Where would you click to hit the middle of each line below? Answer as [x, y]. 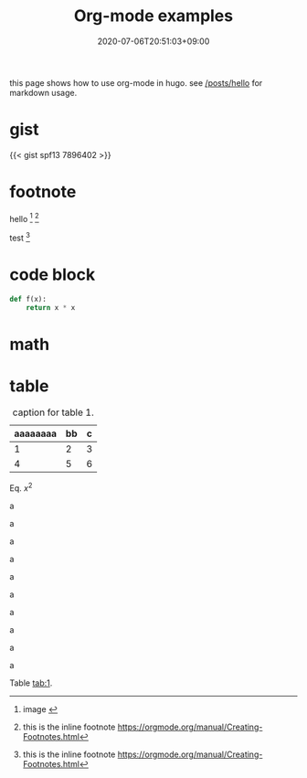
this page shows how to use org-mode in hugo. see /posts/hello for [136, 82]
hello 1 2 [24, 218]
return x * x [51, 307]
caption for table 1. [53, 412]
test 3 [20, 237]
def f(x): [28, 299]
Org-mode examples [153, 16]
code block [53, 275]
